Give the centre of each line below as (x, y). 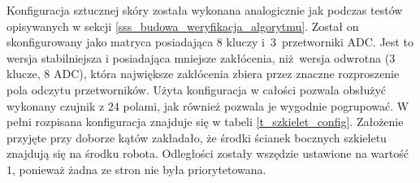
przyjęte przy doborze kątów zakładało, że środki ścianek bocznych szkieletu (197, 137)
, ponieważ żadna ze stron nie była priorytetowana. (139, 169)
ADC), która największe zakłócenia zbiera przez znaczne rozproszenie (226, 74)
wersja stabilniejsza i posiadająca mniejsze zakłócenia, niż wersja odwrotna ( (198, 57)
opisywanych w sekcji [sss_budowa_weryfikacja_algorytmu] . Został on (183, 26)
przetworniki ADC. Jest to (347, 42)
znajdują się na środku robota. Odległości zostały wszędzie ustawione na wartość (208, 153)
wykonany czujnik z (56, 105)
